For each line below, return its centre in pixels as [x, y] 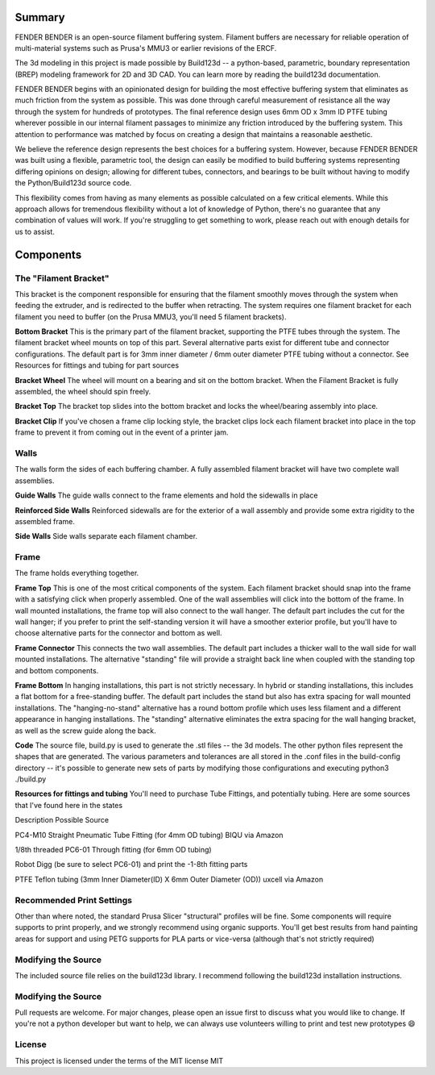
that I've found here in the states [69, 805]
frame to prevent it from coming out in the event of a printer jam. [122, 432]
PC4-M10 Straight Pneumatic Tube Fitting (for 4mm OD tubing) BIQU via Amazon [149, 835]
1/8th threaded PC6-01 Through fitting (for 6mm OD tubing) [114, 850]
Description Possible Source [62, 820]
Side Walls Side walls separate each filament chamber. [106, 536]
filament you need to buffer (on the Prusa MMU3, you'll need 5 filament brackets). [151, 317]
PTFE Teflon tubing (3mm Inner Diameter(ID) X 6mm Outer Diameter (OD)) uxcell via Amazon [169, 879]
